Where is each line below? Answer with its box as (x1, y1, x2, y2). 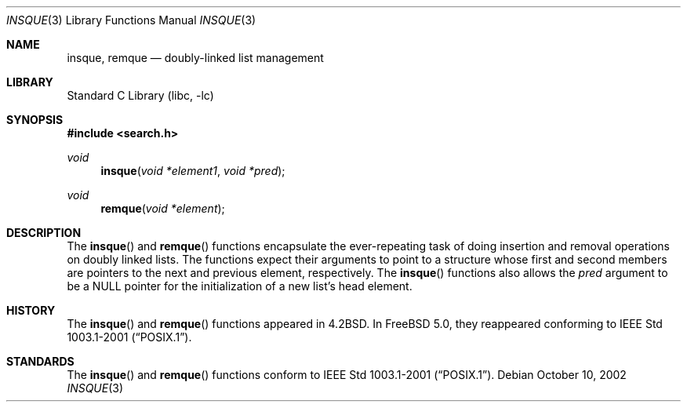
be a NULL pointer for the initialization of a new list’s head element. (67, 279, 413, 293)
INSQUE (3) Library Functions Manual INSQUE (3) (6, 13, 256, 27)
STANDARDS (6, 355, 75, 368)
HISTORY (6, 304, 56, 317)
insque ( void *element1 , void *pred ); (100, 164, 285, 177)
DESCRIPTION (6, 226, 82, 239)
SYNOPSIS (6, 113, 64, 126)
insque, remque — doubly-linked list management (67, 51, 324, 64)
